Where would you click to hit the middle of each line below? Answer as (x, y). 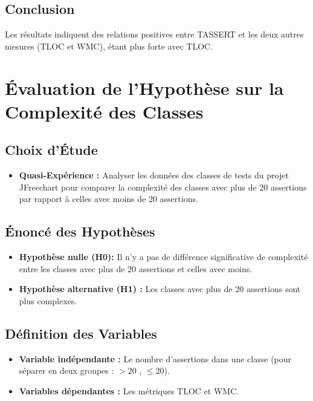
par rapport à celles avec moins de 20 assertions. (108, 199)
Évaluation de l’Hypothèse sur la (144, 87)
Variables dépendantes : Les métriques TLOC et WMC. (129, 390)
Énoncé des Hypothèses (80, 231)
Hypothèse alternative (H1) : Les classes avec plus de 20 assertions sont (160, 289)
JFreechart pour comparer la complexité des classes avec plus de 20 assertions (163, 187)
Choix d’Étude (51, 150)
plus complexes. (48, 300)
